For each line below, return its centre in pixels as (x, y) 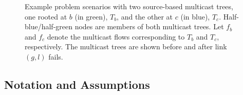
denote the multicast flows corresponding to (116, 36)
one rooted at (46, 16)
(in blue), (195, 16)
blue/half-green (49, 26)
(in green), (91, 16)
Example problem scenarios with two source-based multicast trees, (129, 6)
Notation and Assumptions (77, 84)
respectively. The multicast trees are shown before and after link (126, 46)
